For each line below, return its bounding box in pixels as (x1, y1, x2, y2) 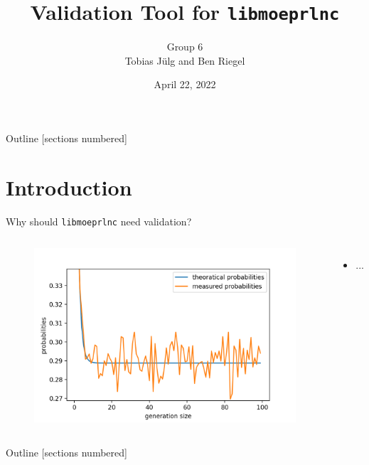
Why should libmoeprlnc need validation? (6, 213, 192, 228)
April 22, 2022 (154, 77, 216, 92)
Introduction (6, 172, 132, 201)
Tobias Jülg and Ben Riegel (124, 53, 245, 68)
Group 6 (166, 39, 203, 54)
